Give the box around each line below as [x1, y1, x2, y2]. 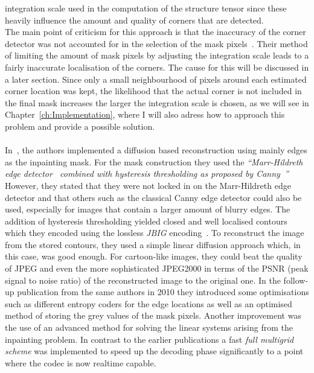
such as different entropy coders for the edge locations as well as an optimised [5, 297, 292, 310]
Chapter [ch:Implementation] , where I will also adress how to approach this [5, 108, 285, 121]
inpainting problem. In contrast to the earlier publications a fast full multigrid [5, 333, 294, 345]
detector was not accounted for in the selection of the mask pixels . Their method [5, 37, 308, 49]
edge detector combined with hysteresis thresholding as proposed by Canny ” [5, 167, 289, 180]
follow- [283, 273, 309, 286]
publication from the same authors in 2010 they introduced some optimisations [17, 285, 309, 298]
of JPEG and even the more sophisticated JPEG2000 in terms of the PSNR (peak [5, 262, 309, 275]
